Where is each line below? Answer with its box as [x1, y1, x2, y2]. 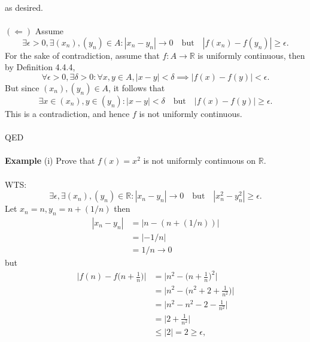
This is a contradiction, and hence [5, 107, 130, 119]
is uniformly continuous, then [197, 49, 305, 61]
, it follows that [108, 81, 165, 94]
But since [5, 81, 39, 94]
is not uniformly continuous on [143, 154, 256, 167]
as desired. [5, 1, 43, 13]
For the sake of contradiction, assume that [5, 49, 160, 61]
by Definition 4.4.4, [5, 61, 75, 73]
